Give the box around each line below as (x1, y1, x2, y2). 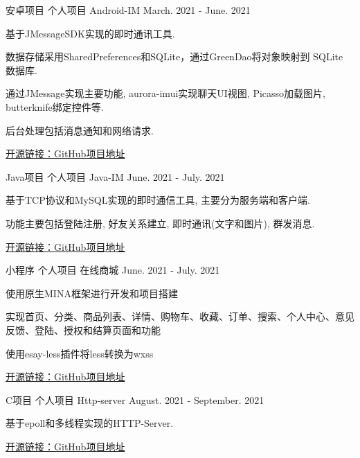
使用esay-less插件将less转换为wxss (6, 346, 154, 360)
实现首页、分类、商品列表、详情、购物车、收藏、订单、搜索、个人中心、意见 (6, 309, 354, 324)
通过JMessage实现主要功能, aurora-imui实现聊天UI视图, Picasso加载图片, (6, 86, 325, 100)
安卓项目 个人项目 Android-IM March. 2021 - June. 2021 (6, 3, 251, 17)
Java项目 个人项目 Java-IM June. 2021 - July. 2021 (6, 169, 225, 184)
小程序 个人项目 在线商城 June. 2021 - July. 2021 (6, 263, 220, 277)
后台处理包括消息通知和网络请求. (6, 123, 154, 137)
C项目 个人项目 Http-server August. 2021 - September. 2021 (6, 392, 264, 407)
